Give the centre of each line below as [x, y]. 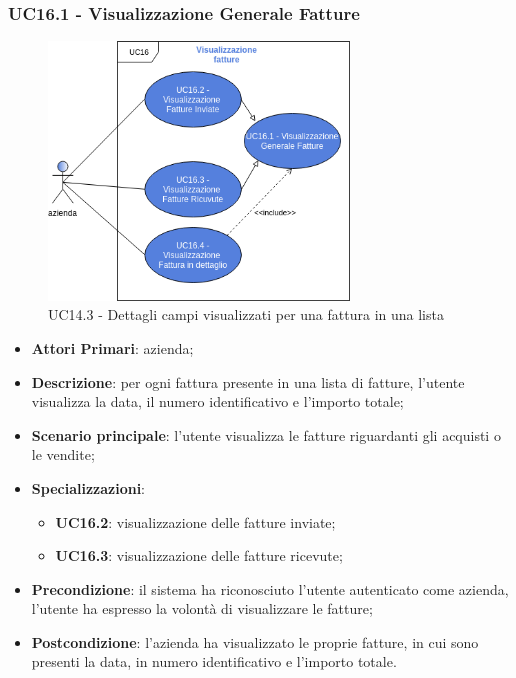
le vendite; [63, 454]
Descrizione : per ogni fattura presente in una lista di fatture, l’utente [248, 381]
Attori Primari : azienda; [112, 347]
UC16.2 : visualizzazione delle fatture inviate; [195, 521]
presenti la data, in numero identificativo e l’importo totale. [214, 661]
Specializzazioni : [88, 487]
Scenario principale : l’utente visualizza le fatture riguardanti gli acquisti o [266, 434]
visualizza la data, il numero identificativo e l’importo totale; [217, 401]
